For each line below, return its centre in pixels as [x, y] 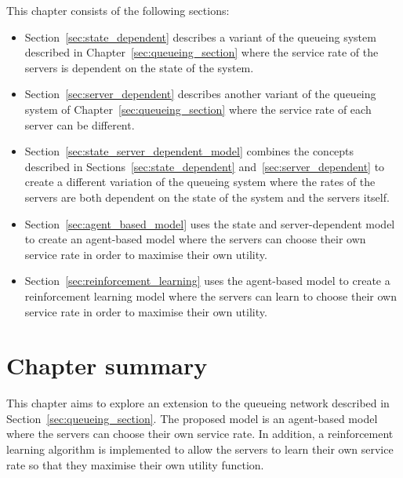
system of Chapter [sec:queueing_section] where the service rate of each [198, 109]
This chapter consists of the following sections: [118, 10]
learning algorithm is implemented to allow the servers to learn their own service [200, 449]
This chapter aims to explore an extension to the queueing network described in [198, 403]
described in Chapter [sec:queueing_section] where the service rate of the [201, 52]
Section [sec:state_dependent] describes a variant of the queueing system [200, 36]
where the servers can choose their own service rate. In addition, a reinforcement [200, 434]
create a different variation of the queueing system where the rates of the [200, 182]
